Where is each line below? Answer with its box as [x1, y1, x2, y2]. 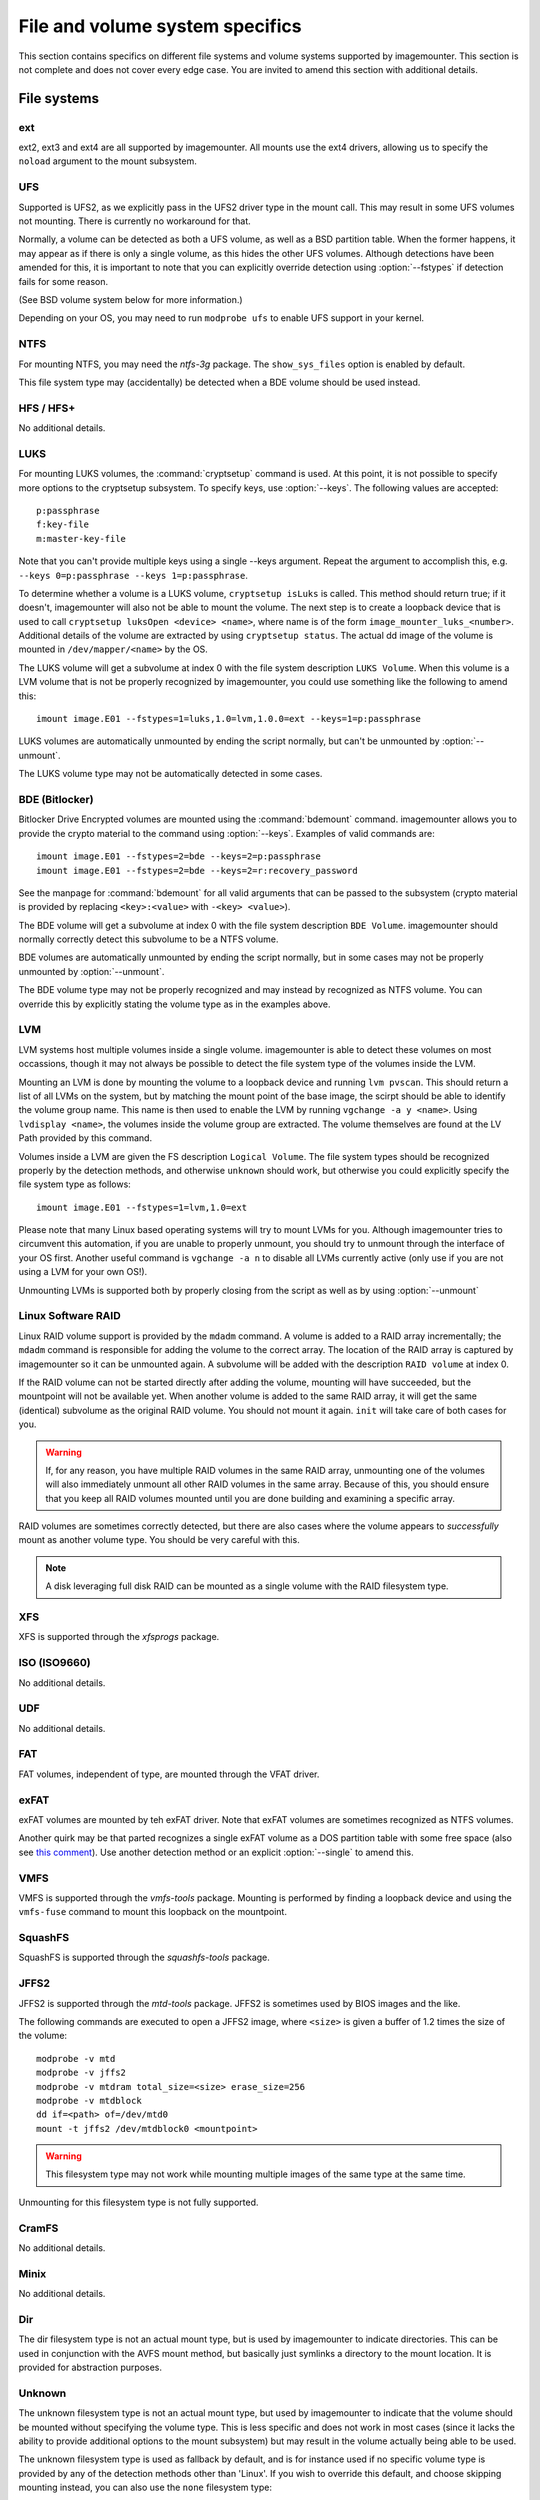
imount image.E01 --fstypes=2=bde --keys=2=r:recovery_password [36, 865, 359, 876]
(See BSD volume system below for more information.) [18, 293, 244, 305]
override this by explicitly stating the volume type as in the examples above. [18, 998, 331, 1010]
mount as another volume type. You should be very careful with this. [18, 1534, 300, 1546]
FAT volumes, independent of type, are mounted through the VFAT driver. [18, 1768, 320, 1780]
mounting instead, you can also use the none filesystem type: [18, 2481, 273, 2494]
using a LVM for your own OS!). [18, 1266, 148, 1278]
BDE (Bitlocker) [18, 792, 94, 806]
